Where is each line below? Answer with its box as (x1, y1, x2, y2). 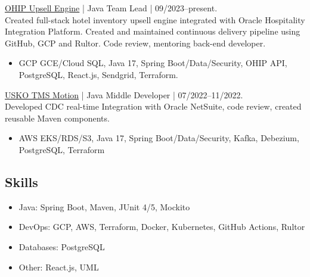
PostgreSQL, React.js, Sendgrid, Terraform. (18, 68, 178, 80)
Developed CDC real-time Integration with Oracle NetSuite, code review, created (5, 100, 302, 113)
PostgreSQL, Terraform (18, 143, 105, 155)
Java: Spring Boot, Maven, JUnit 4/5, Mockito (18, 200, 190, 213)
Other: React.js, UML (18, 260, 99, 273)
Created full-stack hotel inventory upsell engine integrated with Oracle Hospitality (5, 13, 305, 26)
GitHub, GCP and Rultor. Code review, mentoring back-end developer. (5, 36, 266, 49)
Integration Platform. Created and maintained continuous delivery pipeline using (5, 25, 300, 38)
